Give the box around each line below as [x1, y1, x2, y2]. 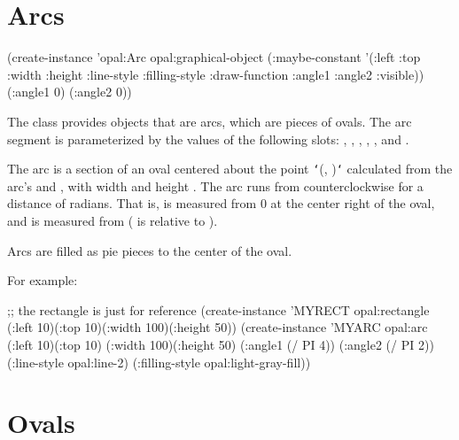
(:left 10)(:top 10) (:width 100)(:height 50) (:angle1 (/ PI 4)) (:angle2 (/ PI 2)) [7, 335, 434, 353]
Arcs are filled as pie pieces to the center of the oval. [7, 241, 292, 259]
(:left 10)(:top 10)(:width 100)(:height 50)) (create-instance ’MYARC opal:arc [7, 318, 428, 336]
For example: [7, 271, 78, 289]
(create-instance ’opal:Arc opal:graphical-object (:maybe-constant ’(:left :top [7, 48, 421, 66]
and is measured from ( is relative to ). [7, 211, 218, 229]
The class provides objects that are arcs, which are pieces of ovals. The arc [7, 112, 412, 130]
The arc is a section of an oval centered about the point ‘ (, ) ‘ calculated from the [7, 159, 453, 178]
